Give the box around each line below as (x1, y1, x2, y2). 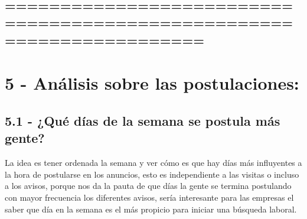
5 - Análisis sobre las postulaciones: (5, 71, 299, 95)
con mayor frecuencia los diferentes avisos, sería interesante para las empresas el (5, 191, 294, 203)
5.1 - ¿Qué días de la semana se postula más (5, 111, 280, 129)
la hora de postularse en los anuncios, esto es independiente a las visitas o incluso (5, 168, 299, 180)
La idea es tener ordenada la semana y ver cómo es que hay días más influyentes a (5, 156, 302, 169)
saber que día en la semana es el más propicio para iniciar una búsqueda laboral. (5, 202, 297, 215)
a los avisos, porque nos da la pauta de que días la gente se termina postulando (5, 179, 292, 192)
